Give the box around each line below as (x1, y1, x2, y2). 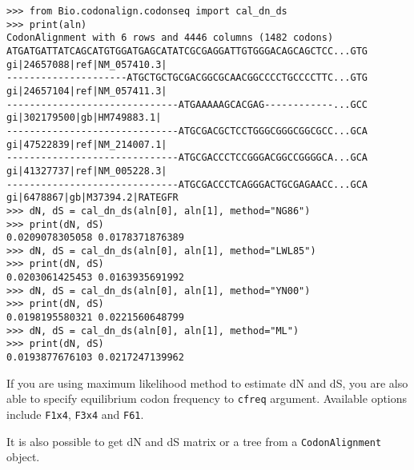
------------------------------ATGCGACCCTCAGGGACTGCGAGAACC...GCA (6, 178, 368, 190)
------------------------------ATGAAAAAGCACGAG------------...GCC (6, 98, 368, 110)
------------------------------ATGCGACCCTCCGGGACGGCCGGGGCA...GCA (6, 152, 368, 164)
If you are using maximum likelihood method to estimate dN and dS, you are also (6, 374, 408, 391)
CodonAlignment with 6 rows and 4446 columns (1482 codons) (6, 32, 334, 44)
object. (6, 448, 40, 465)
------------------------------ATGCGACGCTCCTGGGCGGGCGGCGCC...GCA (6, 125, 368, 137)
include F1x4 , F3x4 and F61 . (6, 405, 144, 422)
